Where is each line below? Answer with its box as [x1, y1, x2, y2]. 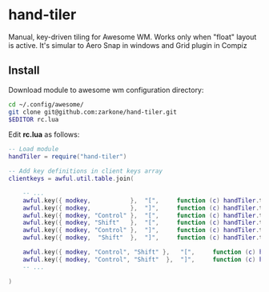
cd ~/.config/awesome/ [8, 100, 84, 109]
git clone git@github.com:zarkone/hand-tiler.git [8, 108, 178, 116]
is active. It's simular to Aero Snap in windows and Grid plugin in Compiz [8, 40, 247, 50]
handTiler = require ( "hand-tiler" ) [8, 153, 127, 161]
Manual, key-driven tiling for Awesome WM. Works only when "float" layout [8, 32, 257, 42]
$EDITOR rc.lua [8, 115, 59, 123]
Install [8, 64, 40, 78]
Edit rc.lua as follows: [8, 130, 80, 139]
